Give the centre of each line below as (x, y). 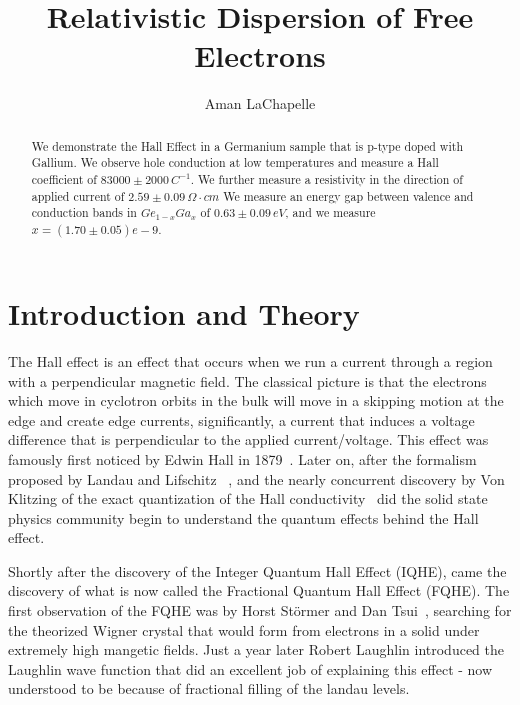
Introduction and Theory (184, 313)
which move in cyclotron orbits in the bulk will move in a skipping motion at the (256, 400)
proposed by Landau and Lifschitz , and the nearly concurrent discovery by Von (256, 478)
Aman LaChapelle (260, 103)
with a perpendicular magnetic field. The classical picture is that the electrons (247, 380)
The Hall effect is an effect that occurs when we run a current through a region (250, 360)
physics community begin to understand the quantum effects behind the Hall (243, 517)
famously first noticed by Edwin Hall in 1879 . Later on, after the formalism (242, 458)
